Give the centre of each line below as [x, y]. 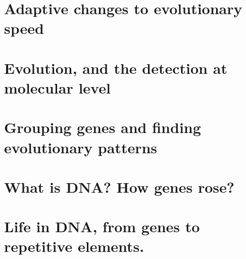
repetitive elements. [74, 246]
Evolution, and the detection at [116, 68]
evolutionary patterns [81, 147]
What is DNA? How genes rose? [119, 186]
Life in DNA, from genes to [102, 226]
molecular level [57, 87]
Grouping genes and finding [103, 127]
